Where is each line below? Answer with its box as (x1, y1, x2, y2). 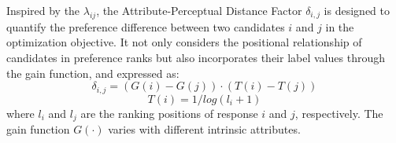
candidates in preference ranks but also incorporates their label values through (6, 49, 385, 65)
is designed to (324, 2, 390, 18)
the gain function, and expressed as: (6, 64, 179, 81)
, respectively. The (294, 104, 383, 121)
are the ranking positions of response (80, 104, 258, 121)
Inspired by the (6, 2, 80, 18)
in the (325, 18, 354, 35)
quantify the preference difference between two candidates (6, 18, 285, 35)
